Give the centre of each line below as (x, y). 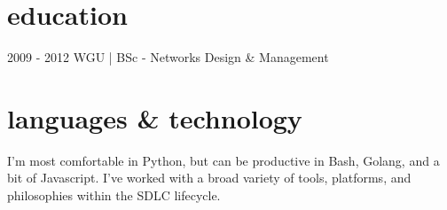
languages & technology (155, 117)
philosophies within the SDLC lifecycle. (114, 195)
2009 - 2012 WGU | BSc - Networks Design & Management (168, 57)
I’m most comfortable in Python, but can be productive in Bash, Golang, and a (223, 160)
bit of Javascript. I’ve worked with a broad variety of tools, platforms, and (209, 178)
